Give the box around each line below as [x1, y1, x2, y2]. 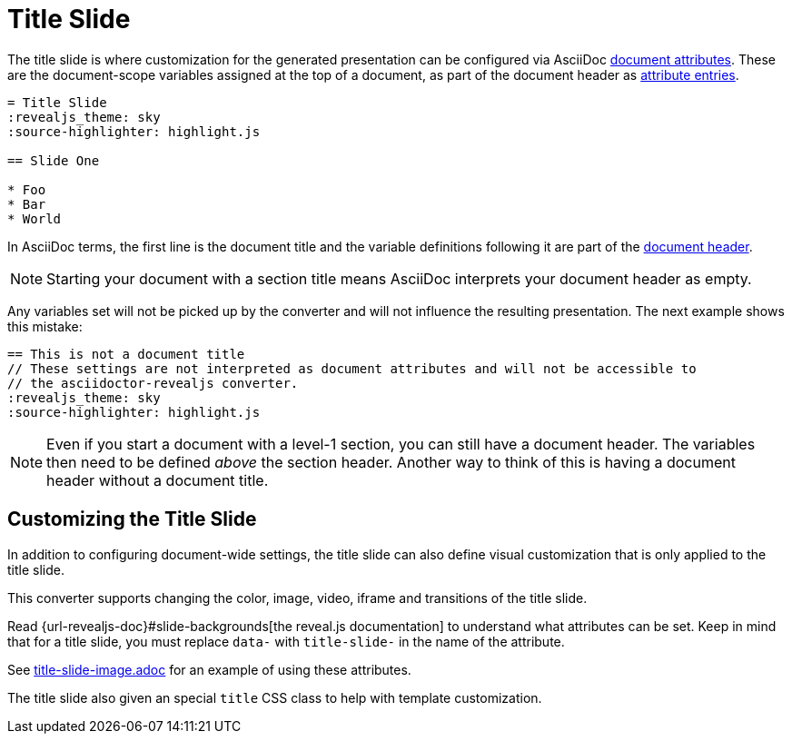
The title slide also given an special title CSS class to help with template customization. [7, 689, 542, 706]
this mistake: [7, 318, 83, 334]
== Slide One [7, 153, 100, 168]
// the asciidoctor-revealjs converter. [7, 375, 299, 390]
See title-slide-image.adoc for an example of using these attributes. [7, 661, 411, 677]
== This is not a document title [7, 346, 245, 361]
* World [7, 211, 62, 226]
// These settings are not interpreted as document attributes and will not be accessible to [7, 361, 697, 376]
